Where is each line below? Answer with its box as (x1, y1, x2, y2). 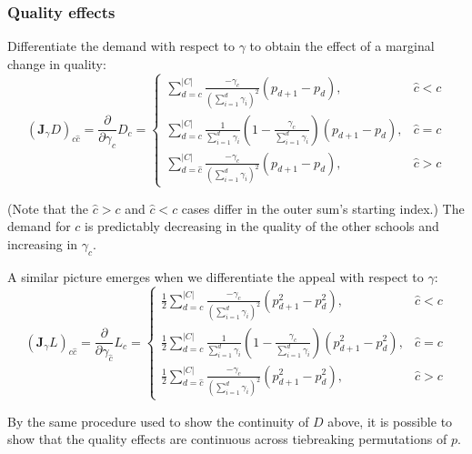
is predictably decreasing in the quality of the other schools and (85, 217, 439, 236)
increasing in (7, 234, 78, 253)
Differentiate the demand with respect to (7, 36, 235, 55)
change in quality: (7, 54, 106, 73)
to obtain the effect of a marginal (249, 36, 435, 55)
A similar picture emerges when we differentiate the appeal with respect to (7, 267, 424, 286)
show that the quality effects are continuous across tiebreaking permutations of (7, 429, 447, 449)
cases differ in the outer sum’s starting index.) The (181, 198, 465, 217)
